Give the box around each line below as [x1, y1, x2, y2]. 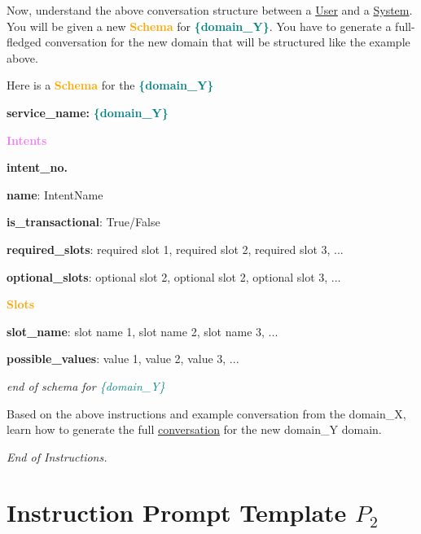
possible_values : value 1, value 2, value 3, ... [7, 350, 239, 367]
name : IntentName [7, 186, 103, 203]
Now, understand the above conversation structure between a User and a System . [7, 2, 413, 18]
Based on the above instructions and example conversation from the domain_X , [7, 405, 406, 422]
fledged [7, 33, 42, 50]
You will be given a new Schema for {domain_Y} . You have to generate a [7, 17, 392, 34]
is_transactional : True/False [7, 213, 160, 230]
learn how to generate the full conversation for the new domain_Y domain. [7, 421, 382, 438]
